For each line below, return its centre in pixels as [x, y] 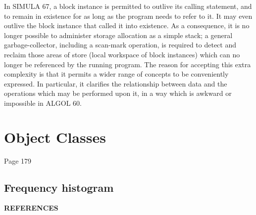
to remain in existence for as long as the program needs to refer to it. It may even [128, 16]
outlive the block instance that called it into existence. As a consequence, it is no [127, 25]
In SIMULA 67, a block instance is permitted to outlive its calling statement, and [128, 6]
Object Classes [55, 137]
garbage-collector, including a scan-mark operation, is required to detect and [120, 45]
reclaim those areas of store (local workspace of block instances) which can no [122, 54]
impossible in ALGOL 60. [43, 103]
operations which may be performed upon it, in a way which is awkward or [118, 93]
